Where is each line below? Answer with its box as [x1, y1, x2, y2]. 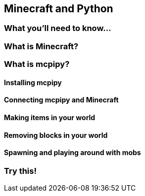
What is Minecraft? [4, 41, 79, 51]
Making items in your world [4, 113, 96, 122]
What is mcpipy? [4, 59, 70, 69]
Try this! [4, 165, 37, 176]
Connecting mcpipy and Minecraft [4, 96, 119, 104]
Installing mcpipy [4, 78, 62, 87]
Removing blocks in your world [4, 131, 108, 139]
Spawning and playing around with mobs [4, 148, 141, 157]
